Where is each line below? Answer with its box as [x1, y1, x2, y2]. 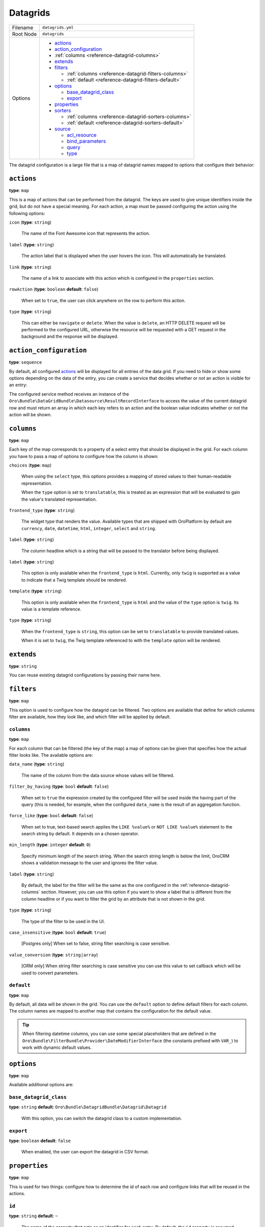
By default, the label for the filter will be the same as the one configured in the [21, 882, 179, 888]
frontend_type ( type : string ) [9, 507, 75, 513]
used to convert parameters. [21, 970, 79, 976]
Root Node [12, 30, 37, 37]
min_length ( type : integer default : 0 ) [9, 842, 91, 848]
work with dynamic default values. [22, 1044, 92, 1050]
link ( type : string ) [9, 264, 52, 270]
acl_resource [66, 132, 97, 138]
